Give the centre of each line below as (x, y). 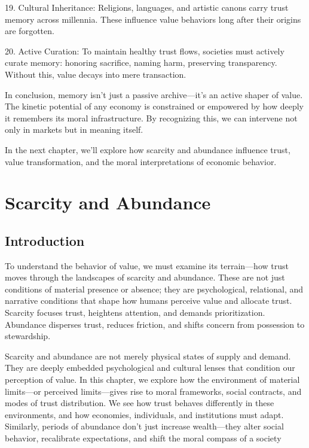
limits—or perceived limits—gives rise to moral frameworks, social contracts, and (153, 391)
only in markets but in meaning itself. (74, 129)
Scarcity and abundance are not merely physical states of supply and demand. (148, 356)
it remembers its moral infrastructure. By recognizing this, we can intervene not (151, 118)
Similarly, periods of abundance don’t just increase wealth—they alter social (144, 426)
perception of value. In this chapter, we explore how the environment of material (152, 380)
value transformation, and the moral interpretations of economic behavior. (141, 161)
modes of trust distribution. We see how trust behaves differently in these (140, 403)
